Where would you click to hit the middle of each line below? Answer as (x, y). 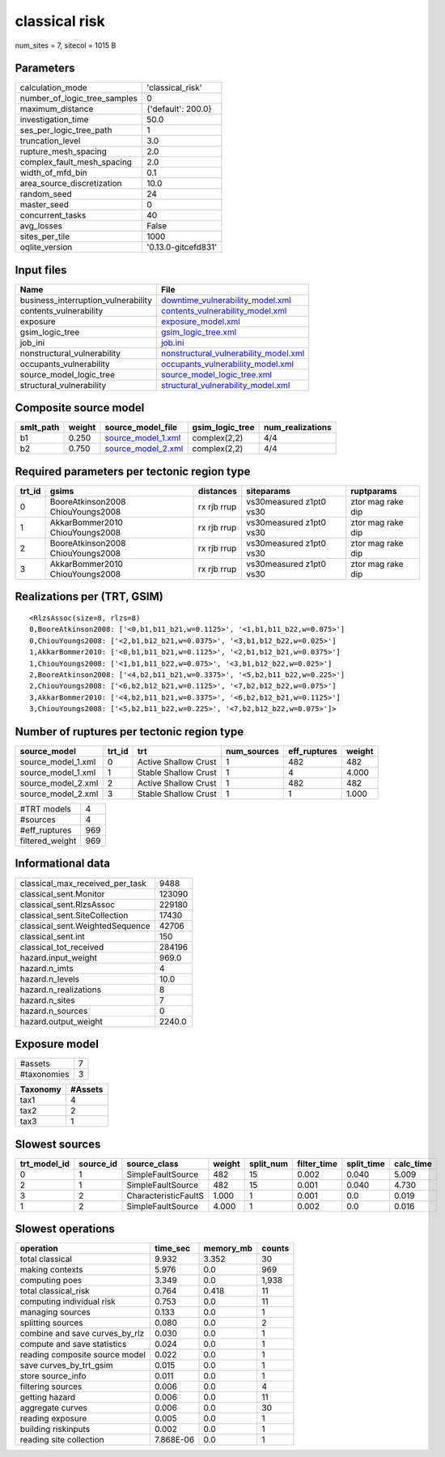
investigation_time (54, 120)
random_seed (46, 194)
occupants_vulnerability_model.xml (227, 364)
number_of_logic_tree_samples (78, 99)
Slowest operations (65, 1229)
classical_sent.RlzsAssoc (68, 905)
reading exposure (53, 1419)
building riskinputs (55, 1429)
